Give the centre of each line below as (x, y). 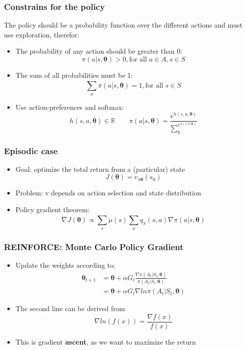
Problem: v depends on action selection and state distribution (108, 193)
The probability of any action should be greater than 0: (99, 51)
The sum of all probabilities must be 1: (74, 75)
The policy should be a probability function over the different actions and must (123, 25)
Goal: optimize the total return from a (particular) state (100, 169)
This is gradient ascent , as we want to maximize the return (106, 341)
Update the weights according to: (65, 265)
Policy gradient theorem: (53, 209)
